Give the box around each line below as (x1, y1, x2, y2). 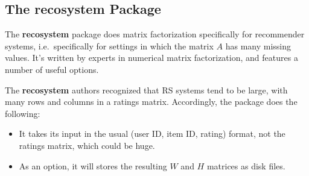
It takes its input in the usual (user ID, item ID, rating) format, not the (19, 127, 285, 140)
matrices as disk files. (206, 159, 285, 172)
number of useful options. (5, 63, 99, 75)
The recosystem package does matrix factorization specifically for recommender (5, 28, 305, 40)
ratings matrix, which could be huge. (19, 139, 155, 151)
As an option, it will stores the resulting (19, 159, 167, 172)
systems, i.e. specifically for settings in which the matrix (5, 39, 214, 52)
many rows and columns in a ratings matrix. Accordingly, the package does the (5, 95, 298, 108)
